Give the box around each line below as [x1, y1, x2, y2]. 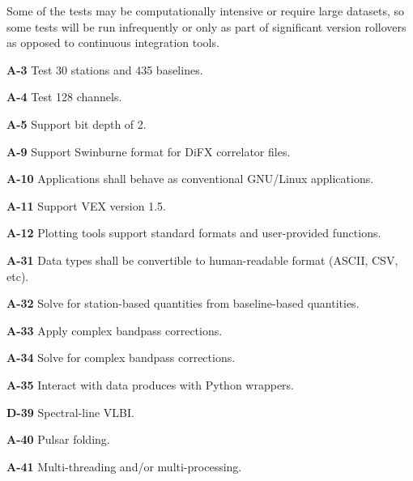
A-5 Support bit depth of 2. [6, 115, 147, 132]
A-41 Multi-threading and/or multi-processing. [6, 458, 242, 475]
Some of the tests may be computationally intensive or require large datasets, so [6, 2, 404, 19]
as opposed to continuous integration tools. [6, 34, 219, 51]
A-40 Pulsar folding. [6, 431, 110, 448]
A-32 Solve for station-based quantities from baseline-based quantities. [6, 295, 360, 312]
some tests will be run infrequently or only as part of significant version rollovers [6, 18, 407, 35]
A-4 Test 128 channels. [6, 88, 122, 105]
